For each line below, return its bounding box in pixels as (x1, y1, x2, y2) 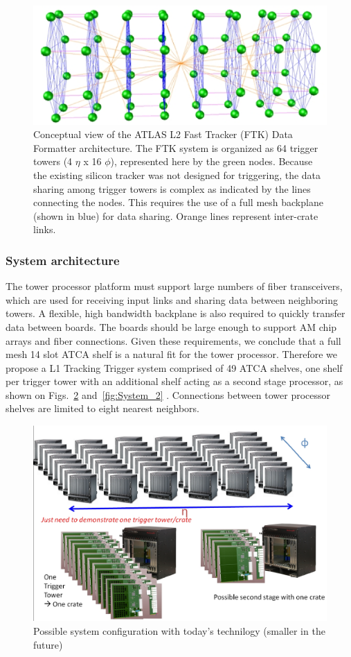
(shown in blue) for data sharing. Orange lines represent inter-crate (33, 208, 318, 223)
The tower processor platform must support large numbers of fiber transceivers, (6, 279, 343, 293)
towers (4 (33, 154, 73, 169)
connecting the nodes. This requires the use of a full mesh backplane (33, 195, 323, 210)
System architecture (6, 251, 120, 268)
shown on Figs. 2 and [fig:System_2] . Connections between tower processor (6, 387, 330, 402)
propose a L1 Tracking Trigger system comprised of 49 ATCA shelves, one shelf (6, 360, 343, 375)
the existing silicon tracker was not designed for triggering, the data (33, 167, 321, 182)
